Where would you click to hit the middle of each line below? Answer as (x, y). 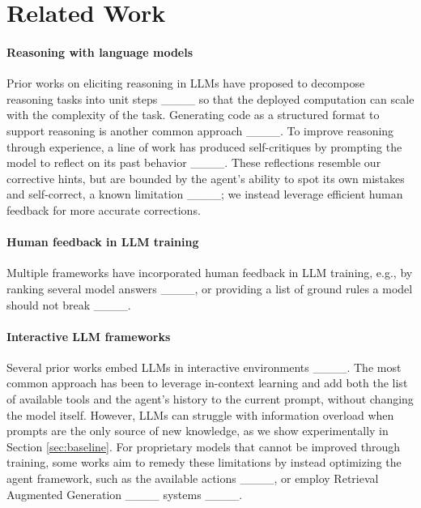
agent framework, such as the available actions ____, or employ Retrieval (193, 478)
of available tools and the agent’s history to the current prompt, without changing (210, 399)
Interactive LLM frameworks (89, 336)
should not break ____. (69, 304)
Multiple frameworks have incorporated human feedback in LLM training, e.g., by (210, 273)
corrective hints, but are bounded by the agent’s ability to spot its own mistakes (206, 178)
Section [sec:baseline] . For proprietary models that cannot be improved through (204, 446)
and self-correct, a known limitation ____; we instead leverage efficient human (205, 194)
